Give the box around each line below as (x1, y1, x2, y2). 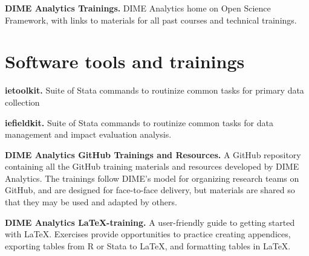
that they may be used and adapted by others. (5, 196, 177, 208)
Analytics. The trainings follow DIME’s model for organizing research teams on (5, 171, 299, 184)
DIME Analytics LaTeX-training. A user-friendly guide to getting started (5, 216, 295, 228)
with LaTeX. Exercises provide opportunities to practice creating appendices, (5, 228, 291, 240)
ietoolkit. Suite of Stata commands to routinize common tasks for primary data (5, 84, 304, 97)
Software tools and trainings (5, 49, 245, 74)
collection (5, 95, 40, 108)
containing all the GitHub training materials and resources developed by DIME (5, 160, 299, 173)
